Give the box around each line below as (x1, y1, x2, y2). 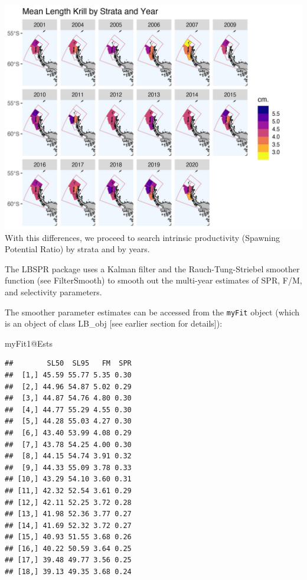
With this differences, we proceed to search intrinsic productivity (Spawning (5, 231, 280, 243)
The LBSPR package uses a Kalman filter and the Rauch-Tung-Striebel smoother (5, 262, 300, 275)
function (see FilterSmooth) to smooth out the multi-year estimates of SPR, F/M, (5, 274, 302, 286)
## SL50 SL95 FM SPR (5, 359, 132, 368)
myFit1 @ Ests (5, 337, 53, 349)
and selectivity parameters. (5, 285, 102, 298)
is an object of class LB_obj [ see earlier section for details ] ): (5, 317, 223, 330)
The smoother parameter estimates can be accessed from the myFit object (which (5, 305, 300, 318)
